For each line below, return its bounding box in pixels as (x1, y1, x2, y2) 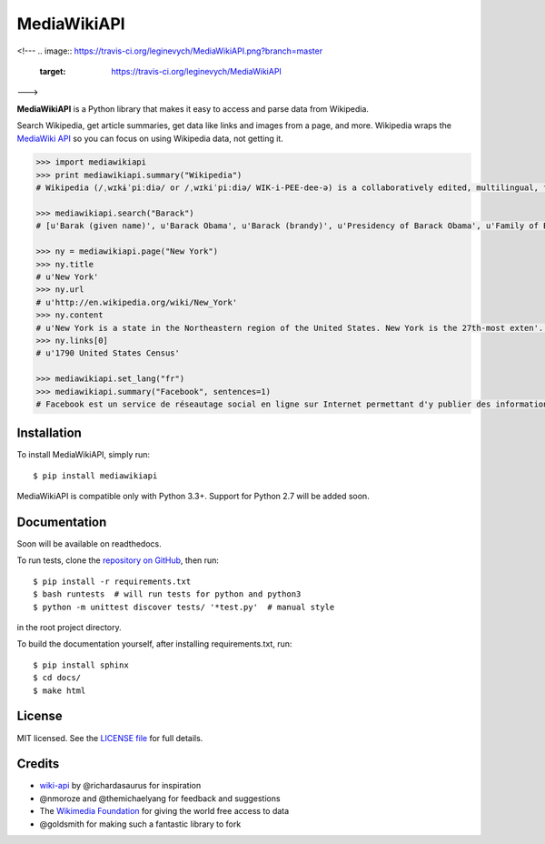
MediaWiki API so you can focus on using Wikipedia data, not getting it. (16, 133, 283, 144)
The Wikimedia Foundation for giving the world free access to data (39, 806, 290, 817)
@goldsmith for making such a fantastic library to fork (39, 819, 242, 829)
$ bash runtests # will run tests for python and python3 (33, 589, 302, 599)
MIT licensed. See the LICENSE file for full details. (16, 732, 203, 743)
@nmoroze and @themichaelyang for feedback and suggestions (39, 792, 281, 804)
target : (39, 65, 66, 76)
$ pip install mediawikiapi (33, 470, 158, 481)
